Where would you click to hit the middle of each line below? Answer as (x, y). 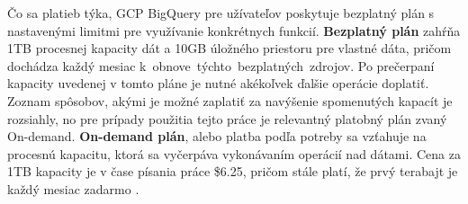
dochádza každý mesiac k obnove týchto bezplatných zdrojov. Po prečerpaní (221, 65)
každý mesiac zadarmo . (73, 188)
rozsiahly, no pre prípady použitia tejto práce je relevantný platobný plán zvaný (227, 118)
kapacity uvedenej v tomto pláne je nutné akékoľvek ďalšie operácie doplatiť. (218, 83)
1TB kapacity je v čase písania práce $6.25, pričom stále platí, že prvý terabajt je (233, 171)
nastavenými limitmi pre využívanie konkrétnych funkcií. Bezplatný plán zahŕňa (234, 30)
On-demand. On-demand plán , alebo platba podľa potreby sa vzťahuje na (217, 136)
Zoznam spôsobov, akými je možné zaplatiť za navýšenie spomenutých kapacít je (230, 100)
